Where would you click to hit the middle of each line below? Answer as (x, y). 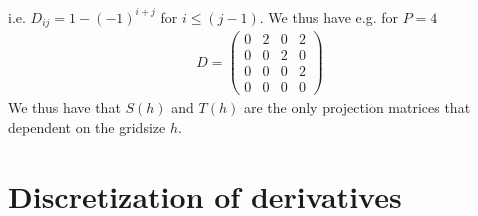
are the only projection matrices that (357, 107)
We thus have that (64, 107)
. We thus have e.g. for (328, 16)
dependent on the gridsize (87, 126)
